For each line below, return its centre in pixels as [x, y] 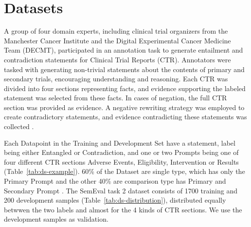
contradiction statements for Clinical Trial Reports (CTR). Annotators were [117, 59]
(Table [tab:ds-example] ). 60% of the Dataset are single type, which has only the [125, 171]
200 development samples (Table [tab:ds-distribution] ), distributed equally [115, 200]
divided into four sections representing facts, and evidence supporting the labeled [125, 88]
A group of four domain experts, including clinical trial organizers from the [116, 31]
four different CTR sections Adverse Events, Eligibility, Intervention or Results [121, 161]
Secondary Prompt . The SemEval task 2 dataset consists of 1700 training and [121, 190]
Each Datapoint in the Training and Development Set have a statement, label [120, 142]
